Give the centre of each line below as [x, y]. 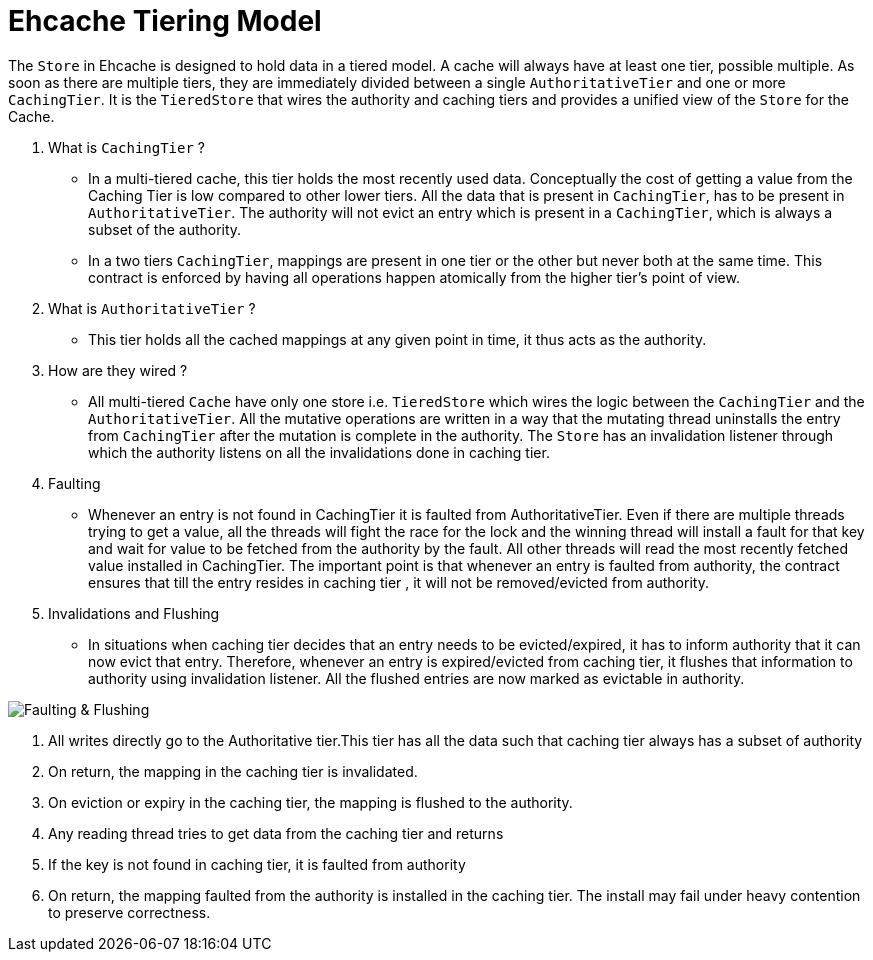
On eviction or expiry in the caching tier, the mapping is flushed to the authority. [310, 802]
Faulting [74, 483]
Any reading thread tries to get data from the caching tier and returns [276, 833]
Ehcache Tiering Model [165, 21]
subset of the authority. [165, 229]
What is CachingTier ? [126, 147]
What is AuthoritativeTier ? [152, 308]
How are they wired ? [118, 370]
